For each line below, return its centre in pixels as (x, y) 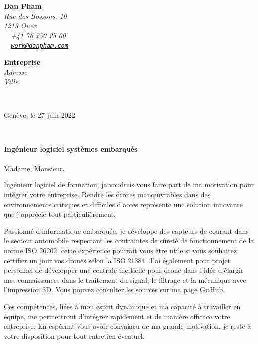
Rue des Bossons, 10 (35, 16)
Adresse (16, 72)
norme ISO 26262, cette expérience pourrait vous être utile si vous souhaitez (121, 250)
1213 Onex (20, 26)
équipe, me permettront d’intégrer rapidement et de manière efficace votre (117, 316)
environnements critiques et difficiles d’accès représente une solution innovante (123, 204)
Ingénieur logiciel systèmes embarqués (71, 148)
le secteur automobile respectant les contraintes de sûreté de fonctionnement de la (129, 241)
